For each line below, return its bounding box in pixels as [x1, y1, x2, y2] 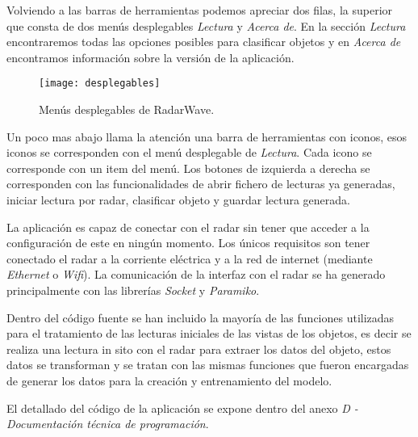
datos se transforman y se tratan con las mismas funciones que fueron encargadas [6, 356, 409, 373]
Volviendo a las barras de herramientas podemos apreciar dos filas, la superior [6, 2, 393, 18]
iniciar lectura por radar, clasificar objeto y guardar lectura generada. [6, 191, 350, 208]
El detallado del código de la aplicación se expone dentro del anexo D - [6, 399, 358, 416]
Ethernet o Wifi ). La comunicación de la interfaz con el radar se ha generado [6, 266, 386, 283]
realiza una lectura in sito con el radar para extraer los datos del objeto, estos [6, 340, 391, 357]
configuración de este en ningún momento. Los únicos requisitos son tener [6, 234, 370, 251]
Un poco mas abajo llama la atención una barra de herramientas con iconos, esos [6, 128, 407, 145]
